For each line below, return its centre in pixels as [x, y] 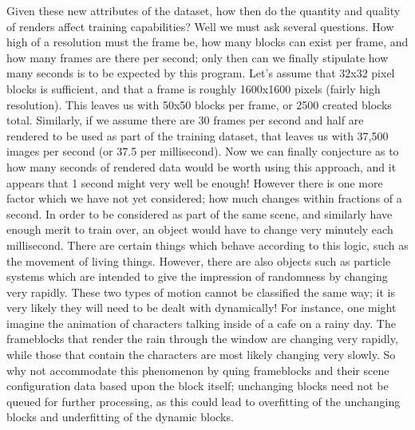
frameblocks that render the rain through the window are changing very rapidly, [202, 339]
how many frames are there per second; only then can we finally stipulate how [198, 57]
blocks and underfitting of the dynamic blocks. [120, 417]
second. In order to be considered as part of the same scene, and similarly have [200, 213]
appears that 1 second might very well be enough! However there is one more [195, 182]
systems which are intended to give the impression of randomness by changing [197, 276]
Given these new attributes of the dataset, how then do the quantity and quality [204, 10]
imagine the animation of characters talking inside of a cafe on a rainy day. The [201, 323]
